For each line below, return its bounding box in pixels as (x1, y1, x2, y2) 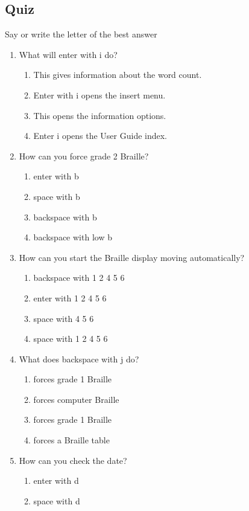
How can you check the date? (19, 454, 127, 466)
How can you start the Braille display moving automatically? (19, 251, 245, 263)
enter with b (33, 170, 79, 182)
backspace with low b (33, 231, 112, 243)
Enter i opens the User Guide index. (33, 129, 168, 142)
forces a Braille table (33, 434, 110, 446)
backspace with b (33, 210, 97, 223)
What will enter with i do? (19, 48, 118, 60)
